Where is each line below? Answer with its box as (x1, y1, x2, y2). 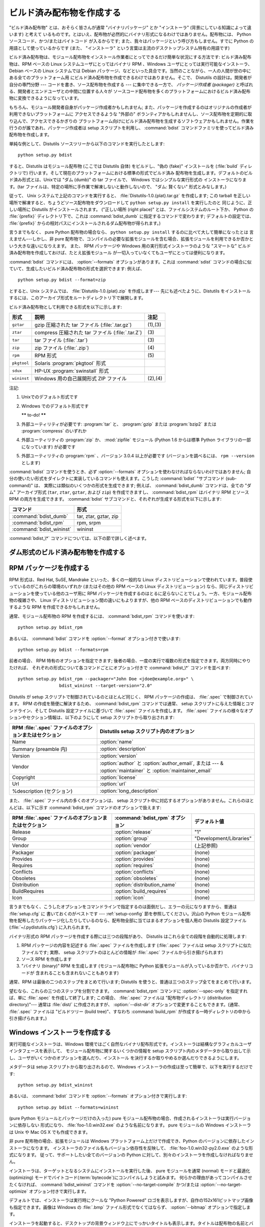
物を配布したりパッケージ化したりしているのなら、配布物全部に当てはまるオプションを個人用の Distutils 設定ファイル (9, 917, 247, 923)
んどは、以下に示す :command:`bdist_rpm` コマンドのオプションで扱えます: (9, 804, 161, 810)
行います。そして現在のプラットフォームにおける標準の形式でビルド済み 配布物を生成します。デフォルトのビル (29, 170, 253, 176)
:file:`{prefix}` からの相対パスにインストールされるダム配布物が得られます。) (9, 220, 161, 226)
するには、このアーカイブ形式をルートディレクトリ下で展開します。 (9, 295, 146, 301)
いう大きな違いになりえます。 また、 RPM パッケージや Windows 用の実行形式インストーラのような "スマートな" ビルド (9, 243, 251, 249)
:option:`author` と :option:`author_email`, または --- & (100, 760, 224, 767)
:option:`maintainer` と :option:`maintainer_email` (100, 767, 212, 774)
